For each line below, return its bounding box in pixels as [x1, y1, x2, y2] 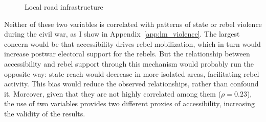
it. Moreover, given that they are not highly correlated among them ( [4, 88, 221, 99]
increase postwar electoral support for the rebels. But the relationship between [4, 48, 250, 59]
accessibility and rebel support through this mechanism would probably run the [4, 58, 254, 69]
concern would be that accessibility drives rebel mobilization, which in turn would [4, 38, 261, 49]
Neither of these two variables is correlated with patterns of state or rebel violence [4, 18, 262, 29]
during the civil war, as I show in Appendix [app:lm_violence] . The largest [4, 28, 240, 39]
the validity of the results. [4, 108, 85, 118]
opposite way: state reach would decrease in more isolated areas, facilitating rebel [4, 68, 259, 79]
